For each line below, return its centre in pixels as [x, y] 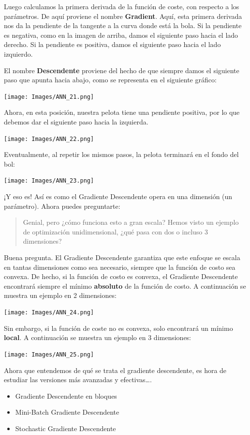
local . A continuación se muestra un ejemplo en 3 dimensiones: [98, 337]
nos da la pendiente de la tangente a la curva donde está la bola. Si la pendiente [123, 25]
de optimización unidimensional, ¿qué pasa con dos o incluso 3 [115, 231]
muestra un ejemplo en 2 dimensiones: [60, 295]
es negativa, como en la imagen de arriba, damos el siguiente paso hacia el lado [121, 35]
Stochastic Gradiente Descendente [66, 428]
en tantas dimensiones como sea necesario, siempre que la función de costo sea [120, 267]
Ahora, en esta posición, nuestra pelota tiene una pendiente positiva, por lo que [122, 112]
